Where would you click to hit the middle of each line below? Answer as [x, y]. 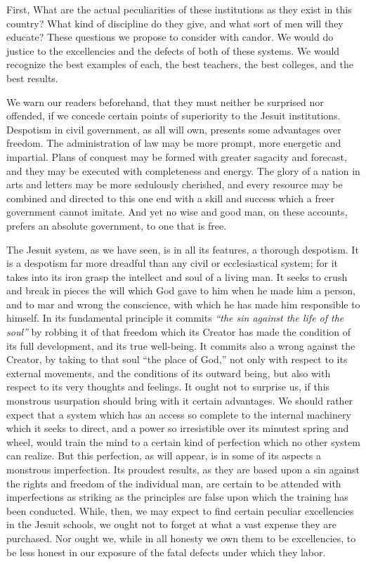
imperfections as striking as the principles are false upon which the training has [177, 497]
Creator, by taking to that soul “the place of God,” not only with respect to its [177, 359]
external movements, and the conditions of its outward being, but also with [169, 373]
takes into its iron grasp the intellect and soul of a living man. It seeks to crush [177, 276]
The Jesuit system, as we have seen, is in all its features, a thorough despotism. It [183, 249]
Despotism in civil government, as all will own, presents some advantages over [174, 129]
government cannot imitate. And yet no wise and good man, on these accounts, [177, 212]
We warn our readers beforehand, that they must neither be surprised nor [165, 101]
